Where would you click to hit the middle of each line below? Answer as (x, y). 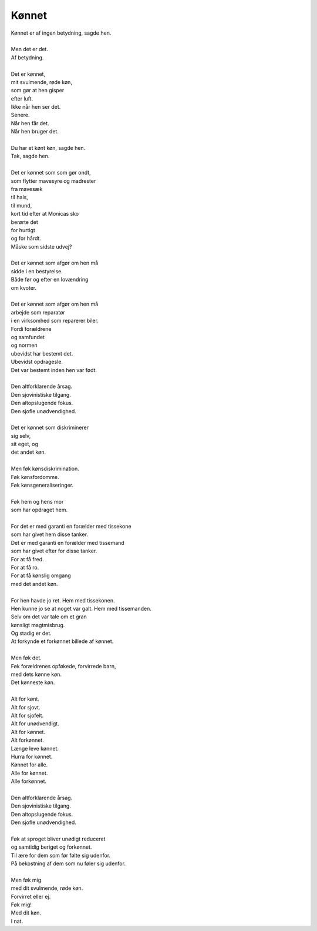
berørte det (24, 222)
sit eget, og (24, 444)
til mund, (21, 205)
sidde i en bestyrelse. (37, 271)
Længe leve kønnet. (35, 748)
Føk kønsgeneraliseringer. (42, 485)
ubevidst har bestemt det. (42, 353)
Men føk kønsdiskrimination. (45, 469)
